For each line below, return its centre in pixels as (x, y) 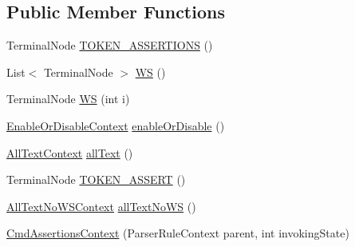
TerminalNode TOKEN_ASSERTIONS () (110, 45)
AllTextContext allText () (70, 152)
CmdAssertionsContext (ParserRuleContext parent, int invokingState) (178, 233)
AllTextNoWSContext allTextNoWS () (101, 206)
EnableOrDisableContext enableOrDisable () (116, 125)
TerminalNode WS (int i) (68, 99)
